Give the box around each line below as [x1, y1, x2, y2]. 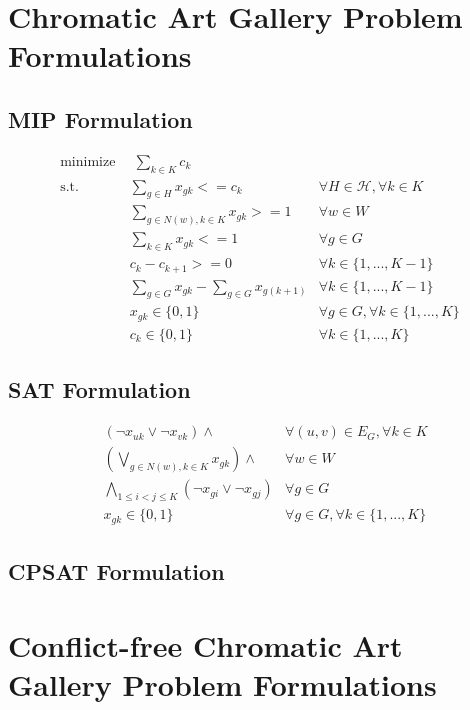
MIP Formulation [8, 103, 193, 134]
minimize [60, 154, 116, 169]
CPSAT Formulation [8, 555, 225, 586]
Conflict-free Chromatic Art [8, 624, 403, 665]
